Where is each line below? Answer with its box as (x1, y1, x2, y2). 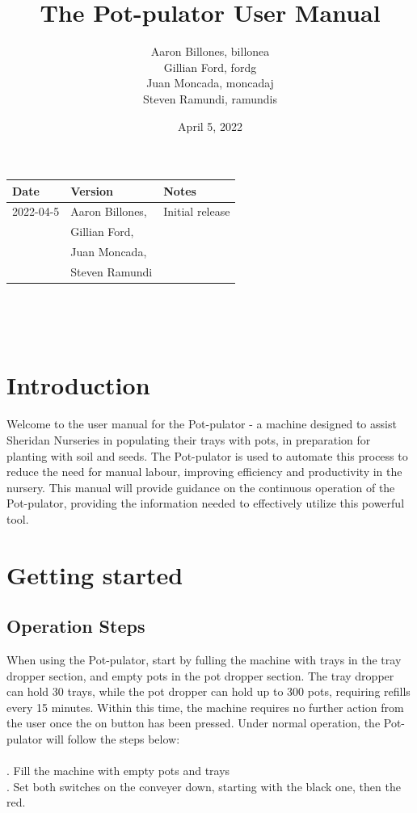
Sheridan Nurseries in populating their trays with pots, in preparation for (6, 431, 371, 448)
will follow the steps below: (46, 731, 180, 748)
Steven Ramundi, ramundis (143, 90, 277, 107)
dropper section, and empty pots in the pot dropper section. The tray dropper (6, 667, 394, 684)
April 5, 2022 (178, 117, 242, 134)
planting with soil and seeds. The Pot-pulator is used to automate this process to (6, 447, 408, 464)
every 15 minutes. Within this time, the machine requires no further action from (6, 698, 404, 715)
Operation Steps (6, 613, 145, 638)
